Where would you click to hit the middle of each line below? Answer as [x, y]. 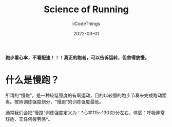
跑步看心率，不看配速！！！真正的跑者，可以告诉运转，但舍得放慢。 [77, 57]
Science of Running [86, 9]
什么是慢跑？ [33, 80]
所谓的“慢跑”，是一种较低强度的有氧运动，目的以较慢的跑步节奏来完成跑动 [84, 95]
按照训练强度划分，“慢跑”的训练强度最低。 [59, 101]
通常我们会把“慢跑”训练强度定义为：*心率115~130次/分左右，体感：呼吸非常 [85, 112]
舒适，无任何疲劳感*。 [29, 119]
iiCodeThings [86, 24]
